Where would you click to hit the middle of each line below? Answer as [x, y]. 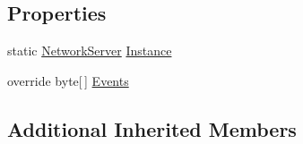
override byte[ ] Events [68, 80]
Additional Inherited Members [152, 128]
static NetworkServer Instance [90, 51]
